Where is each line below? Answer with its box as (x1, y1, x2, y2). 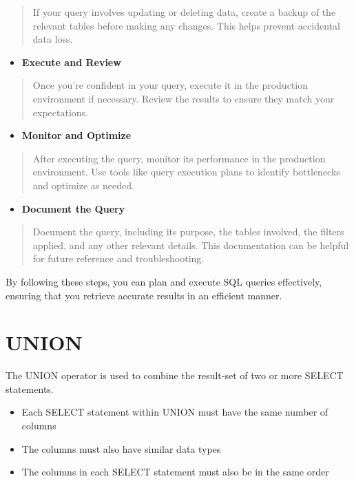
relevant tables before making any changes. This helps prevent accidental (32, 18, 340, 32)
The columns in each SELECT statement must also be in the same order (21, 464, 329, 479)
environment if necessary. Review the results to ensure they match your (32, 91, 335, 105)
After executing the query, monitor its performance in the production (32, 151, 326, 165)
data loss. (32, 32, 73, 46)
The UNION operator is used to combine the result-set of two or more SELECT (6, 368, 344, 383)
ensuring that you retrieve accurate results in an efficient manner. (6, 288, 282, 302)
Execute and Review (21, 54, 121, 69)
